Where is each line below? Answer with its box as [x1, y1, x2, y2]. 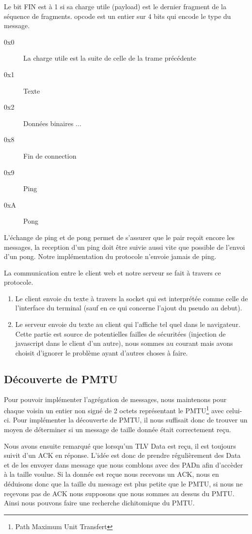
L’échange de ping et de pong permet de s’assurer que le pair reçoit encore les [4, 232, 235, 242]
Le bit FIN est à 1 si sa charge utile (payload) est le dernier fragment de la [4, 1, 226, 11]
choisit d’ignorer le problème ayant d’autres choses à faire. [15, 347, 188, 357]
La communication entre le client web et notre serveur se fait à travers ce [4, 267, 221, 277]
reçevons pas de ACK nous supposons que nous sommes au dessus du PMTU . [4, 488, 235, 498]
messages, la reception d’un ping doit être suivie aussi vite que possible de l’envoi [4, 242, 245, 252]
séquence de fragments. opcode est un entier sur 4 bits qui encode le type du [4, 11, 231, 21]
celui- [226, 405, 242, 415]
